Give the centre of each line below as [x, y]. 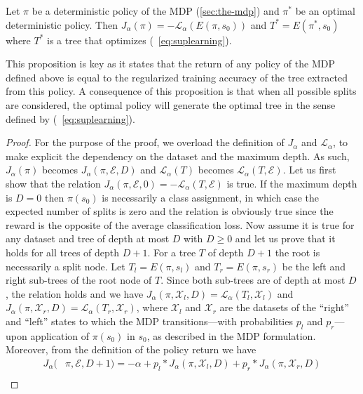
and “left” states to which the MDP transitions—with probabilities [149, 321]
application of [60, 335]
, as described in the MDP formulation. [231, 335]
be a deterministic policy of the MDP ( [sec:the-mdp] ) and [156, 11]
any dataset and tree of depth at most [88, 238]
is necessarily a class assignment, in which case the [211, 197]
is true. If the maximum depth [292, 183]
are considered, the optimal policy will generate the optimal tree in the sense [171, 104]
